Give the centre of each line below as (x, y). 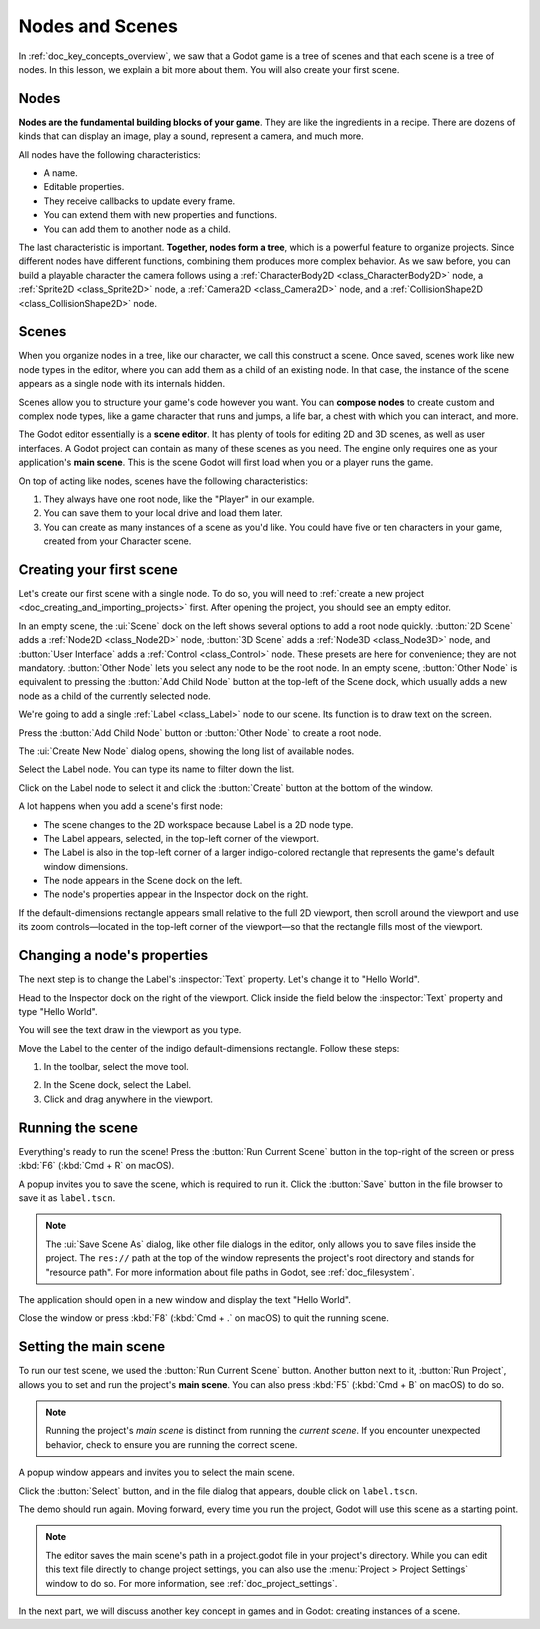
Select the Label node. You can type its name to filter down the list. (156, 769)
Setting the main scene (92, 1346)
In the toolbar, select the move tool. (116, 1067)
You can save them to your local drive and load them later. (163, 513)
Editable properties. (84, 187)
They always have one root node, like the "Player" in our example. (179, 499)
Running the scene (78, 1127)
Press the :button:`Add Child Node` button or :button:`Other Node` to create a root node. (200, 732)
